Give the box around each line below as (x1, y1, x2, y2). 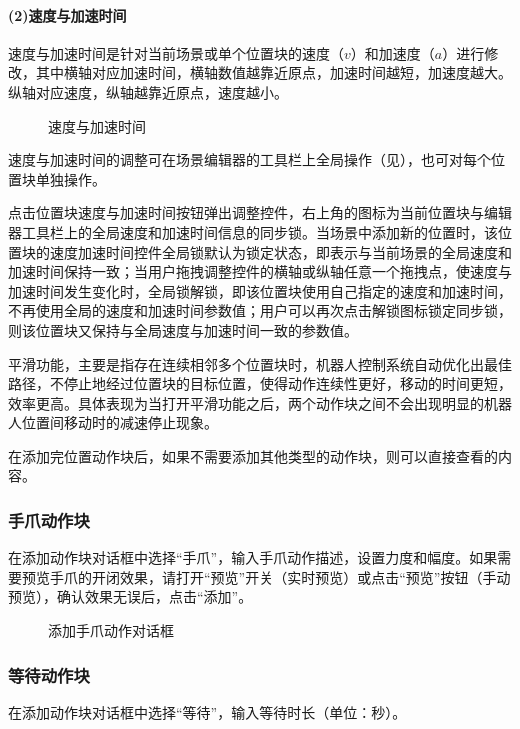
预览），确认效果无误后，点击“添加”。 (8, 586, 253, 607)
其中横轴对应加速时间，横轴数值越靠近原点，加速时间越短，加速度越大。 (35, 62, 512, 83)
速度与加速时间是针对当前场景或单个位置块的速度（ (8, 42, 344, 63)
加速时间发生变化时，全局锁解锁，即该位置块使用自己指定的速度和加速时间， (8, 280, 512, 301)
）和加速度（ (350, 42, 435, 63)
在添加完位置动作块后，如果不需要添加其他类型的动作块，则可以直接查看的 (8, 445, 498, 466)
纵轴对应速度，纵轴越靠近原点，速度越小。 (8, 81, 288, 102)
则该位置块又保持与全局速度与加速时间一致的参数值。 (8, 319, 358, 340)
